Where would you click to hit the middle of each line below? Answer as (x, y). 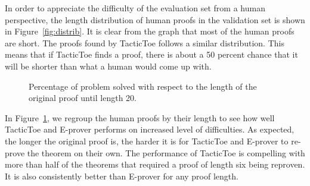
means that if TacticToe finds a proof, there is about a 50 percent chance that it (151, 54)
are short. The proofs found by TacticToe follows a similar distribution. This (145, 42)
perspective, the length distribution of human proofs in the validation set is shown (155, 19)
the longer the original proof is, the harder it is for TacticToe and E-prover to (147, 141)
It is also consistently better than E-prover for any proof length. (122, 176)
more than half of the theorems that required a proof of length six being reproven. (155, 164)
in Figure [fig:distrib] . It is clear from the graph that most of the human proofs (150, 31)
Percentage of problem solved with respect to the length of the (143, 86)
